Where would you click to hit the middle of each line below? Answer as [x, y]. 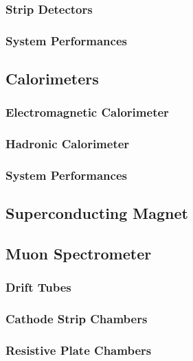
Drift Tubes [38, 287]
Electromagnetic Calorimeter [87, 112]
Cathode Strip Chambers [77, 319]
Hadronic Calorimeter [68, 144]
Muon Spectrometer [79, 254]
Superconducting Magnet [97, 213]
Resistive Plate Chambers [79, 350]
